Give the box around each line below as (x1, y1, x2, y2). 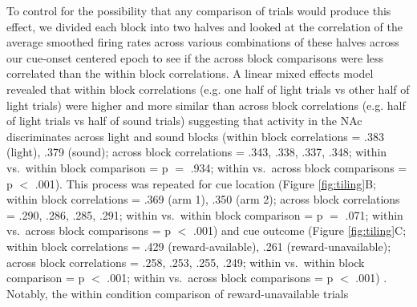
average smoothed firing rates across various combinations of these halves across (6, 34, 399, 50)
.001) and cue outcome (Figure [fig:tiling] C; (192, 222, 407, 239)
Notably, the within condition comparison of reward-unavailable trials (6, 285, 349, 301)
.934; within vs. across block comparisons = (190, 159, 407, 176)
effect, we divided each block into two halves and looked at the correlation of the (6, 18, 403, 34)
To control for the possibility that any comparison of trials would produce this (6, 2, 391, 18)
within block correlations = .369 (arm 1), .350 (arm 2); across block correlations (6, 191, 400, 208)
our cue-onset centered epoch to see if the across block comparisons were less (6, 49, 384, 66)
